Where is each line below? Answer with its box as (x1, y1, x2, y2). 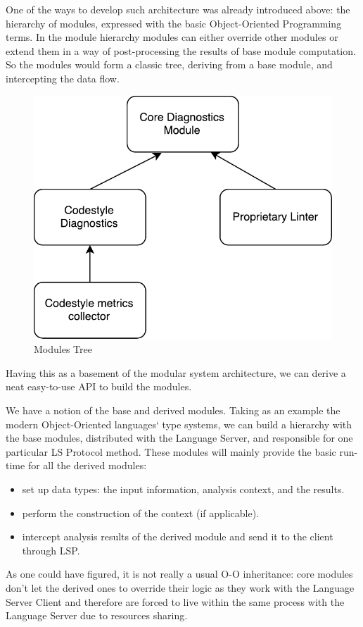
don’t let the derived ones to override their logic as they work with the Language (6, 580, 355, 595)
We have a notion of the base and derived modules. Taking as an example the (6, 402, 340, 417)
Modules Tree (34, 342, 92, 356)
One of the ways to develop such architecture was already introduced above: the (6, 2, 350, 16)
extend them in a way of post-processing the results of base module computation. (6, 43, 356, 58)
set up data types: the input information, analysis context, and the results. (22, 481, 345, 496)
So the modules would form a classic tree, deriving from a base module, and (6, 57, 333, 72)
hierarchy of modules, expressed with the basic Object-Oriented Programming (6, 15, 342, 30)
